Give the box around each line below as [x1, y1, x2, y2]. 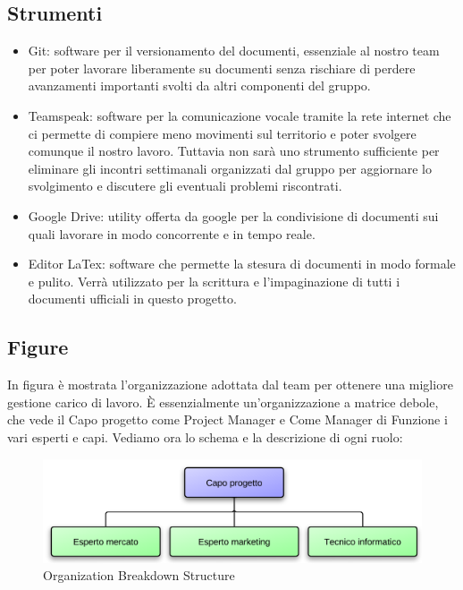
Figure [7, 333, 69, 361]
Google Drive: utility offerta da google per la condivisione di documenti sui [28, 206, 439, 225]
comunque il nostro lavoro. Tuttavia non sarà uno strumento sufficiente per [28, 141, 440, 160]
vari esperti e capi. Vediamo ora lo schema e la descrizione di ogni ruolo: [7, 427, 403, 446]
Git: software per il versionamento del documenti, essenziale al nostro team [28, 41, 440, 60]
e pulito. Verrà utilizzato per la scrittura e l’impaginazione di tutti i [28, 271, 400, 290]
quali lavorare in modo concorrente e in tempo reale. [28, 224, 316, 243]
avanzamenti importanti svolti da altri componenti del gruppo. [28, 76, 371, 95]
